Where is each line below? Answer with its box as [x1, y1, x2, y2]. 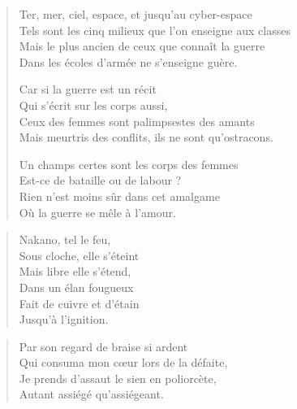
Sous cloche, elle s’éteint [19, 246, 140, 263]
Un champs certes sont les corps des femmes [19, 155, 239, 172]
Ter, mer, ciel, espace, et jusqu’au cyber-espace [19, 6, 252, 22]
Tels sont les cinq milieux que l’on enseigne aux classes [19, 21, 291, 38]
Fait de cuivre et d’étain [19, 294, 140, 311]
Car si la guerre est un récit [19, 80, 157, 98]
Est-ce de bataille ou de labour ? [19, 172, 182, 189]
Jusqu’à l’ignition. [19, 311, 109, 328]
